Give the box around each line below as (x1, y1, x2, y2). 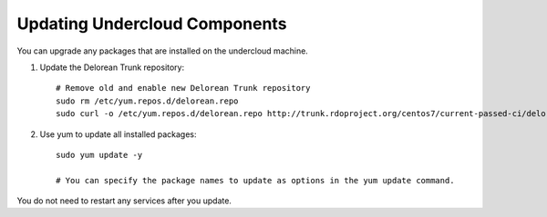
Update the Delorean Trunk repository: (39, 62, 185, 73)
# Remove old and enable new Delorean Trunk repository (56, 83, 311, 94)
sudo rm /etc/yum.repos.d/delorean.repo (56, 95, 239, 106)
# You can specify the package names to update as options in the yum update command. (56, 175, 455, 185)
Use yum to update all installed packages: (39, 128, 197, 140)
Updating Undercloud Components (16, 14, 287, 34)
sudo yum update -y (56, 150, 143, 160)
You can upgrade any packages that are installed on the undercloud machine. (16, 45, 309, 56)
